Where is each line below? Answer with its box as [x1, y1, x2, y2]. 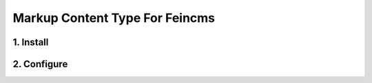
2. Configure [12, 58, 68, 70]
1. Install [12, 36, 49, 48]
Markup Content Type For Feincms [12, 10, 216, 25]
